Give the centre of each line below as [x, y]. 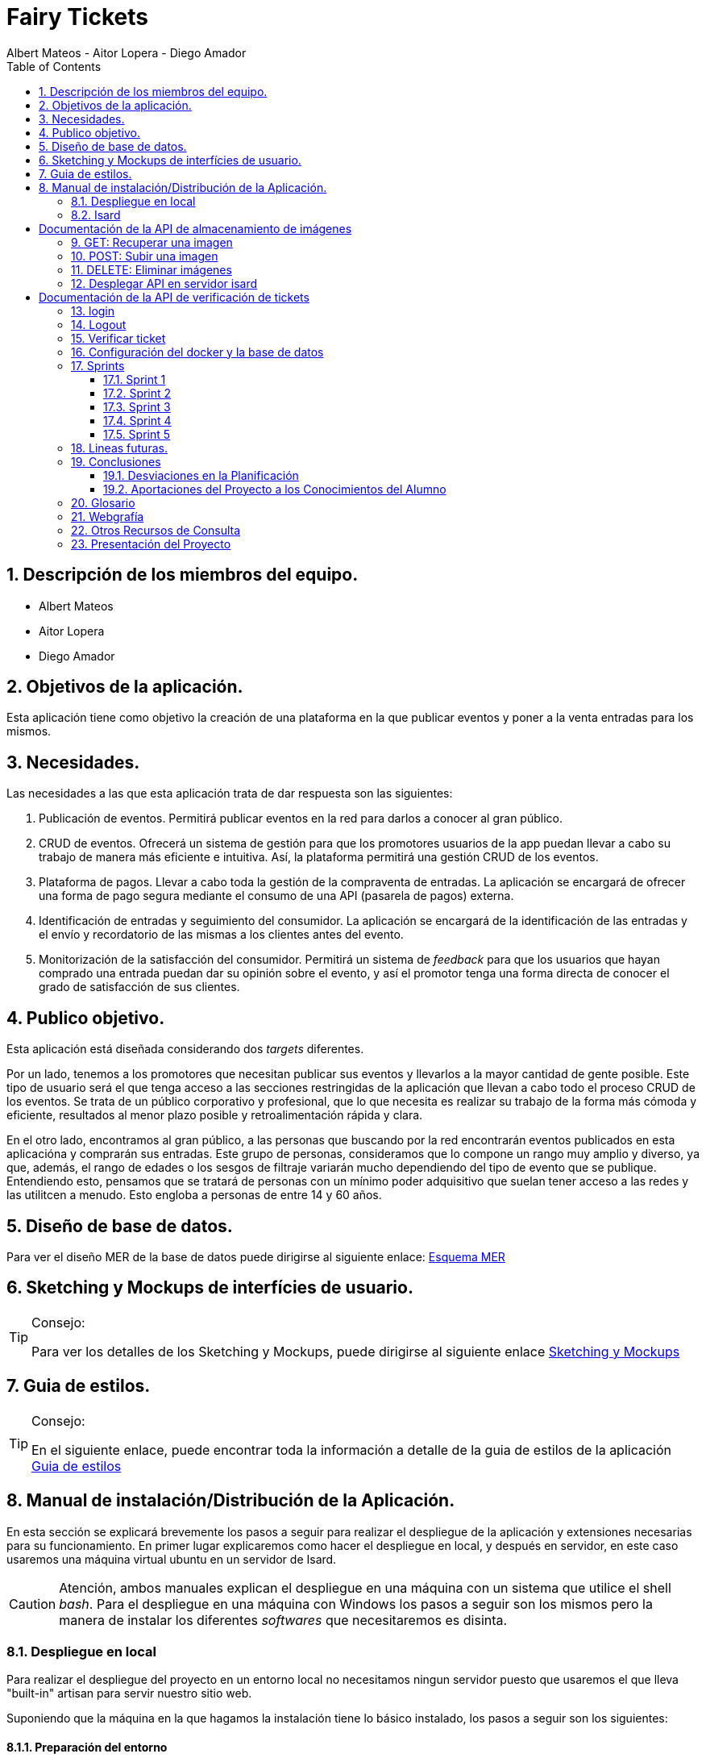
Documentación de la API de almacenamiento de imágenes [195, 228]
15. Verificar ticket [118, 338]
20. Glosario [103, 502]
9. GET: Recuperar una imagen [152, 242]
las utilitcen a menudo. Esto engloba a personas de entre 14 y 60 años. [194, 1195]
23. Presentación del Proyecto [151, 544]
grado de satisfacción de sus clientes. [139, 987]
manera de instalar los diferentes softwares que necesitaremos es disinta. [283, 1620]
